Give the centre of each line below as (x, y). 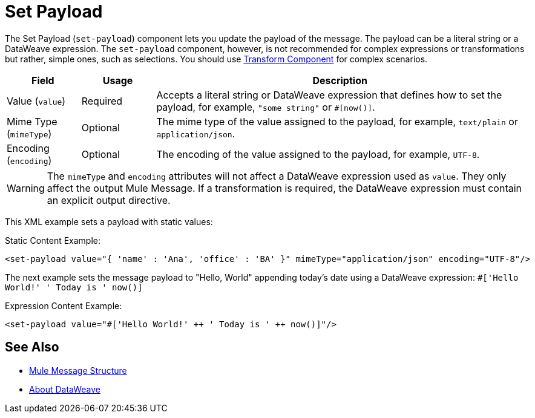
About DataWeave (65, 389)
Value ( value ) (36, 101)
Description (340, 80)
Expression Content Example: (64, 305)
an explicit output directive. (109, 200)
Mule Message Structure (78, 370)
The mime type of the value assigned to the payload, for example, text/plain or (337, 121)
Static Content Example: (53, 240)
